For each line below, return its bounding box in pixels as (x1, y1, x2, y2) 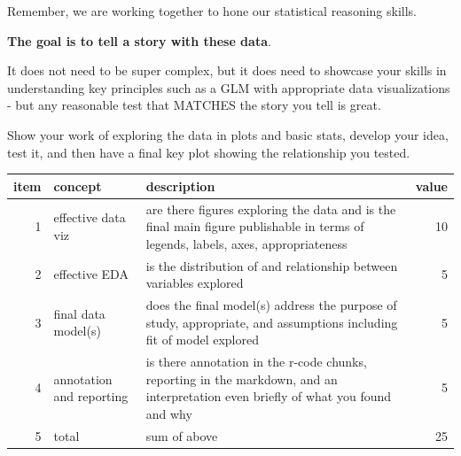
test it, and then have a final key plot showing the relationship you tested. (7, 143, 410, 161)
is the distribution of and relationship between (145, 256, 398, 274)
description (145, 176, 215, 195)
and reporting (53, 387, 129, 406)
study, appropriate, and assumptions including (145, 313, 398, 331)
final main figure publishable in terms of (145, 217, 364, 236)
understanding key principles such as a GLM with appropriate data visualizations (7, 78, 450, 97)
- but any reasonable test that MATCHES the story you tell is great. (7, 96, 381, 114)
